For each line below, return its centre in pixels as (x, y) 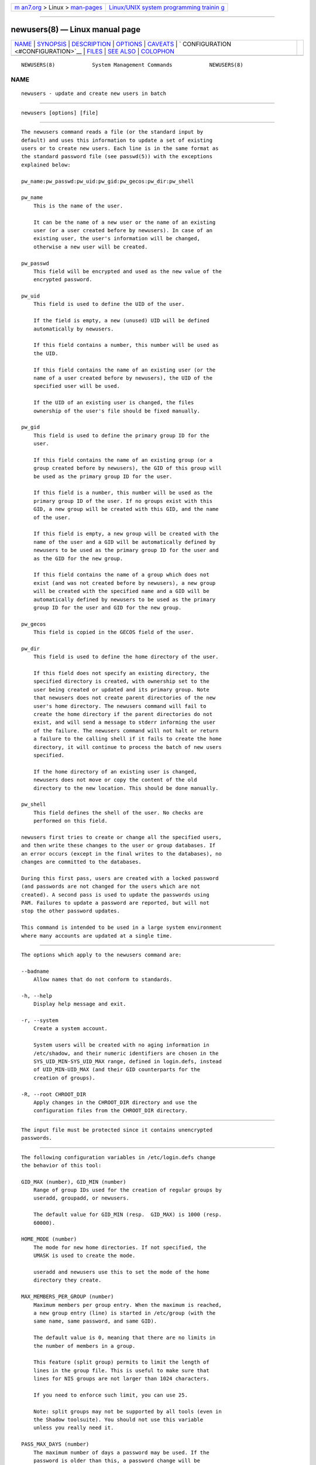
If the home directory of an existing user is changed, (115, 771)
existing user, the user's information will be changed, (116, 239)
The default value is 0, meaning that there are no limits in (124, 1338)
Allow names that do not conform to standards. (103, 979)
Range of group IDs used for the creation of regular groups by (127, 1190)
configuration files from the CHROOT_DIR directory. (111, 1111)
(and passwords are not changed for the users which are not (111, 887)
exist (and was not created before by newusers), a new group (124, 583)
